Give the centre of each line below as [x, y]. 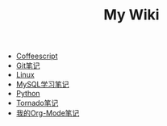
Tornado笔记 [37, 103]
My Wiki [132, 15]
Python [28, 94]
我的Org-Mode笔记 [48, 113]
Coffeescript [37, 56]
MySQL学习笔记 [42, 84]
